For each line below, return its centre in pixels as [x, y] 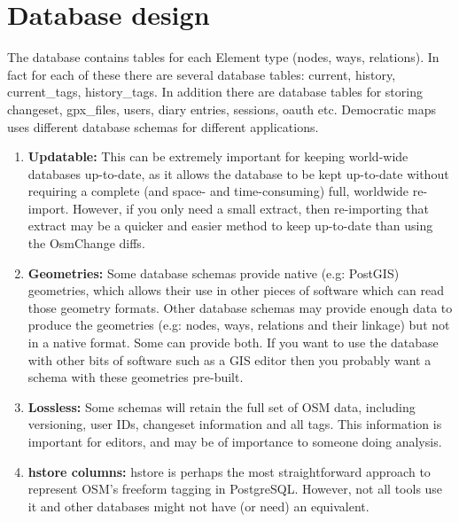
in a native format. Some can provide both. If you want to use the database [233, 343]
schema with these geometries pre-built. [136, 377]
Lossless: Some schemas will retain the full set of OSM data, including [222, 406]
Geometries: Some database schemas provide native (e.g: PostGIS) [214, 273]
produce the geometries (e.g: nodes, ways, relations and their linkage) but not [239, 325]
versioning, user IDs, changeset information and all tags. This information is [235, 424]
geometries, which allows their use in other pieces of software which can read [236, 290]
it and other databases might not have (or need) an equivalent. [198, 506]
